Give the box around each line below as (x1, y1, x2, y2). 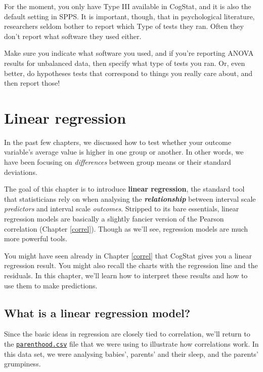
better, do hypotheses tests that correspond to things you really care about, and (4, 67, 253, 78)
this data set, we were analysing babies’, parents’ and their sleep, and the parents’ (4, 348, 258, 359)
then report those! (4, 78, 60, 88)
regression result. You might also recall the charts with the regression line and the (4, 260, 258, 271)
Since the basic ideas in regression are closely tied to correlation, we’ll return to (4, 328, 250, 339)
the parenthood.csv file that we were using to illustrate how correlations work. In (4, 338, 259, 349)
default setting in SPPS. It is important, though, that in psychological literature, (4, 11, 255, 21)
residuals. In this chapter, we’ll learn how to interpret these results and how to (4, 270, 248, 280)
